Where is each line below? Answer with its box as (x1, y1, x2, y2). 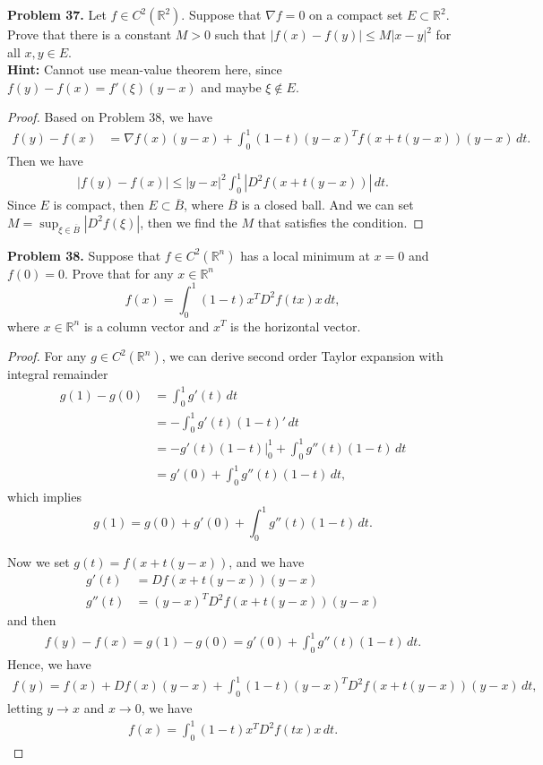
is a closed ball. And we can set (241, 195, 414, 214)
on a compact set (309, 5, 403, 23)
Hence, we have (7, 654, 91, 673)
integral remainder (7, 365, 108, 383)
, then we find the (140, 212, 237, 231)
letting (7, 698, 43, 717)
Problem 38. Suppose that (7, 245, 161, 264)
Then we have (7, 151, 83, 170)
